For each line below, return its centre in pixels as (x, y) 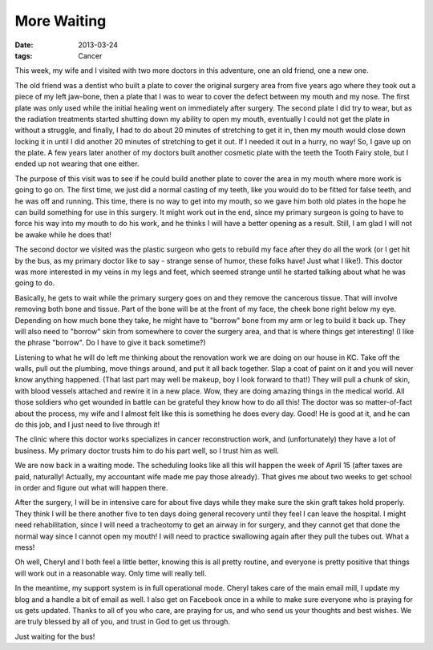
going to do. (35, 283)
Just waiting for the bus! (55, 636)
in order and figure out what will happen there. (91, 488)
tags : (24, 55)
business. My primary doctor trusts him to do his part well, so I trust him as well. (147, 450)
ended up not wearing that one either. (77, 164)
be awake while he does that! (63, 234)
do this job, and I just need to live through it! (87, 425)
